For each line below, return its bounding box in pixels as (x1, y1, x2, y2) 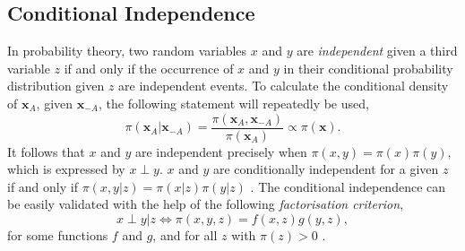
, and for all (152, 226, 218, 245)
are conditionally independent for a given (212, 160, 439, 178)
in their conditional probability (283, 58, 453, 77)
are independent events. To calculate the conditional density (118, 76, 449, 95)
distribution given (7, 76, 105, 95)
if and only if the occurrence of (64, 58, 234, 77)
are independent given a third (297, 41, 458, 60)
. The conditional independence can (250, 177, 446, 195)
